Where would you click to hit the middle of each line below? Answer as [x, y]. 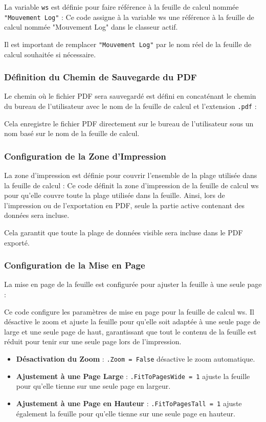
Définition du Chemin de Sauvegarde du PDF [101, 77]
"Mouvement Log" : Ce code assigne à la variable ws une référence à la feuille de [129, 17]
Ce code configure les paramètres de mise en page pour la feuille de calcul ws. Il [129, 311]
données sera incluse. [37, 215]
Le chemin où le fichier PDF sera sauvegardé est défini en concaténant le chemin [130, 96]
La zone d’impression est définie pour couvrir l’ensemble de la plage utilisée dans [131, 175]
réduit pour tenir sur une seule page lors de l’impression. [93, 341]
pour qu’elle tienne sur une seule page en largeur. [93, 386]
